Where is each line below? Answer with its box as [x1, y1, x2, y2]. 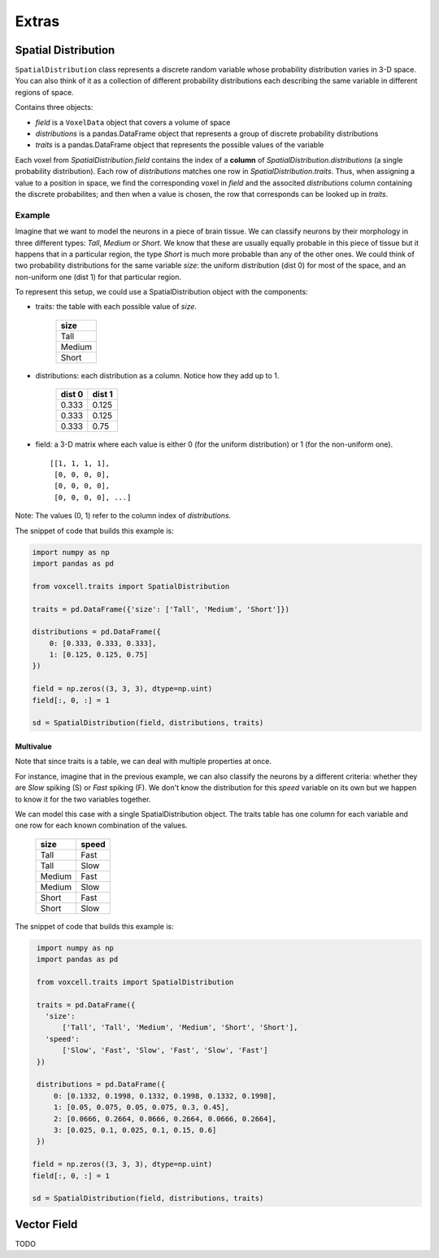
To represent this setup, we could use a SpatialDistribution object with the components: [15, 287, 308, 297]
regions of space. [15, 87, 74, 97]
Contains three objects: [15, 103, 93, 112]
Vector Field [15, 1217, 78, 1231]
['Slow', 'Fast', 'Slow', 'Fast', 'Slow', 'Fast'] [62, 1046, 268, 1055]
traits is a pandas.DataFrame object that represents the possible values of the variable [35, 140, 324, 150]
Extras [15, 12, 60, 30]
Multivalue [15, 741, 52, 752]
